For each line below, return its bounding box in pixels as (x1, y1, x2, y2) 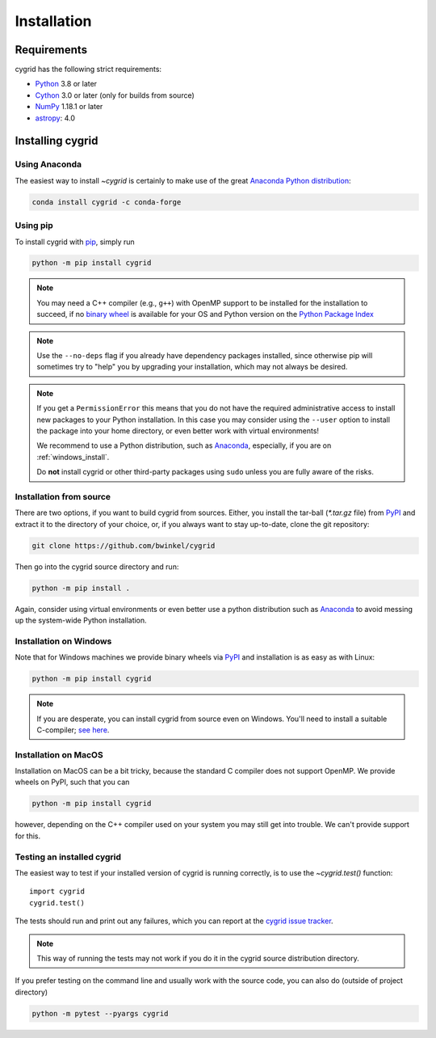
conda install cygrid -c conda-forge (31, 197, 182, 206)
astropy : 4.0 (35, 113, 76, 123)
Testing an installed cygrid (15, 851, 121, 863)
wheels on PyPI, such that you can (15, 777, 130, 787)
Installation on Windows (15, 635, 112, 647)
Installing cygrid (15, 134, 99, 148)
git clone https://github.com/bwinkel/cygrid (31, 541, 216, 550)
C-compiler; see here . (36, 724, 110, 735)
